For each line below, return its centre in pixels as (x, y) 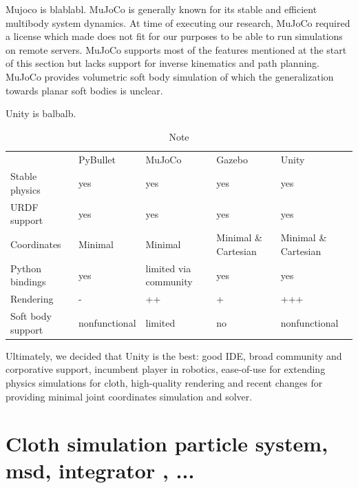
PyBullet (97, 159)
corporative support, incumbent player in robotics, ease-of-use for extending (166, 369)
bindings (28, 282)
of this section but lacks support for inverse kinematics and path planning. (163, 63)
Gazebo (232, 159)
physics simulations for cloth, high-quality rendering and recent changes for (164, 382)
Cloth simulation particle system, (167, 444)
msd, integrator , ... (100, 470)
